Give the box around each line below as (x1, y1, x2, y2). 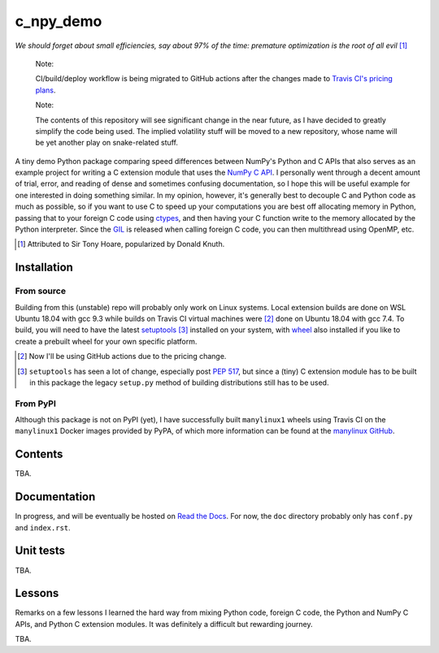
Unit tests (15, 544, 65, 558)
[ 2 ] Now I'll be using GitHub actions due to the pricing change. (17, 352, 227, 361)
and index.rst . (15, 522, 71, 532)
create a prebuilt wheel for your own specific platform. (15, 336, 198, 346)
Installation (15, 261, 73, 275)
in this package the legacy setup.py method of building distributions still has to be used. (29, 378, 329, 387)
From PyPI (15, 398, 57, 409)
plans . (35, 85, 56, 95)
